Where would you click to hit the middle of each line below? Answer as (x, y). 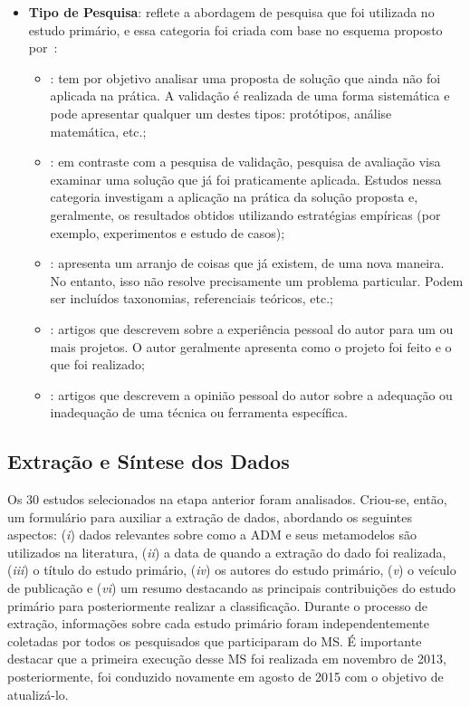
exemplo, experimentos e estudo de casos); (168, 232)
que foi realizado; (97, 364)
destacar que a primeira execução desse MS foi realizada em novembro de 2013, (227, 659)
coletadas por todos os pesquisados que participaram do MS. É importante (215, 640)
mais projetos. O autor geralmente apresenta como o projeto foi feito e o (251, 346)
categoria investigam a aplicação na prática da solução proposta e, (234, 197)
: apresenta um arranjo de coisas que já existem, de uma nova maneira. (247, 263)
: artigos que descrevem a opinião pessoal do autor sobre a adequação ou (251, 394)
